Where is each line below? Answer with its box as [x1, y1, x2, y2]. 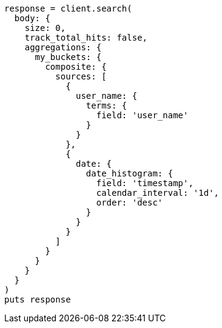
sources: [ [55, 72, 107, 81]
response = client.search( [4, 4, 132, 13]
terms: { [86, 101, 127, 110]
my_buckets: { [35, 52, 102, 62]
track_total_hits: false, [24, 33, 148, 42]
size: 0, [24, 23, 66, 33]
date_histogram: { [86, 169, 173, 178]
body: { [14, 13, 50, 23]
